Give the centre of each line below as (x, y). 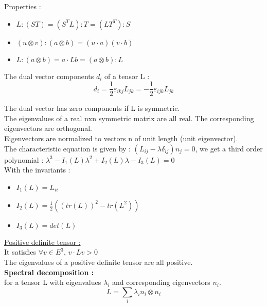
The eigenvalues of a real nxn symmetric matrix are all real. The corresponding (129, 118)
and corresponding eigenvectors (161, 282)
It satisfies (20, 252)
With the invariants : (37, 170)
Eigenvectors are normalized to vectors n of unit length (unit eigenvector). (121, 138)
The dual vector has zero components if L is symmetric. (92, 108)
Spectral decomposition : (49, 272)
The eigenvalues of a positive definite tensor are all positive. (99, 262)
